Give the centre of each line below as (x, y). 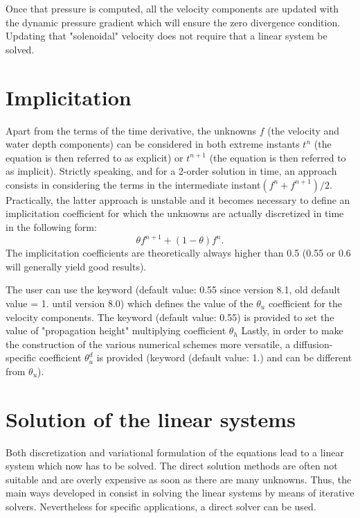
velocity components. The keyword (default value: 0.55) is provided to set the (170, 317)
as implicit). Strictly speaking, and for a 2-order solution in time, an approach (171, 171)
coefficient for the (305, 303)
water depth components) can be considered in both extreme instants (153, 144)
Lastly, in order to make (292, 330)
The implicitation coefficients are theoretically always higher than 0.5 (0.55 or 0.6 (178, 253)
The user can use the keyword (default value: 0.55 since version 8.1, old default (173, 290)
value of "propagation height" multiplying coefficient (116, 330)
